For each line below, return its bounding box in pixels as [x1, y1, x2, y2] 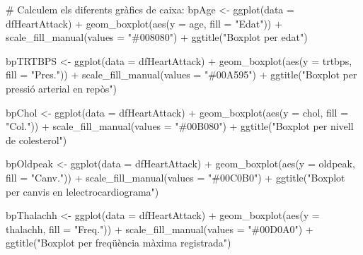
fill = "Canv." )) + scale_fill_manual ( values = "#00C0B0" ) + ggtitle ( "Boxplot [6, 170, 345, 184]
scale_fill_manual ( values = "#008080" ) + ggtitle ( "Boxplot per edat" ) [6, 30, 308, 45]
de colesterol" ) [6, 132, 67, 147]
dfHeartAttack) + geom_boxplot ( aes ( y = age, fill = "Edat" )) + [6, 16, 282, 30]
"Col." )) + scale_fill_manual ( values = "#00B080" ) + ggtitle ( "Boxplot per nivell [6, 119, 354, 134]
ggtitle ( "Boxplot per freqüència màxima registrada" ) [6, 235, 231, 250]
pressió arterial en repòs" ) [6, 81, 117, 95]
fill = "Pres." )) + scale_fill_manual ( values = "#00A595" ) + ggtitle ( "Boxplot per [6, 67, 357, 82]
